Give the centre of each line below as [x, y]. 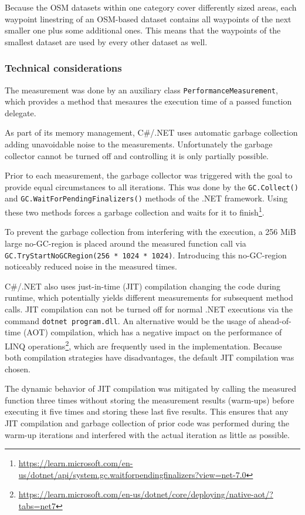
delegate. [21, 112]
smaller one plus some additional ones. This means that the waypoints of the [143, 30]
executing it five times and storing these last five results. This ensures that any [147, 411]
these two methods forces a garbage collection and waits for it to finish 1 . [135, 211]
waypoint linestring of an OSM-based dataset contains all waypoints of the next [148, 18]
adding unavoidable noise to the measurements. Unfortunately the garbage [139, 144]
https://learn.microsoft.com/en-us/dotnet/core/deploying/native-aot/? [146, 494]
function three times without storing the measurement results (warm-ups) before [150, 400]
